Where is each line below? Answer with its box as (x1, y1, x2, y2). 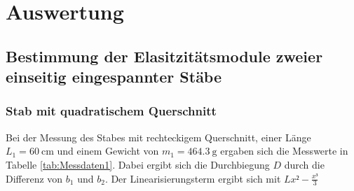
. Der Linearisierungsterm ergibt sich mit (104, 171, 281, 185)
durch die (284, 157, 325, 171)
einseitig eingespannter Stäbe (6, 66, 222, 87)
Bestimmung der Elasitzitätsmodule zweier (6, 45, 323, 66)
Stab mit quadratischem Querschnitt (6, 102, 217, 120)
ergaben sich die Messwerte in (220, 143, 348, 158)
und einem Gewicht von (57, 143, 159, 158)
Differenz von (6, 171, 63, 185)
